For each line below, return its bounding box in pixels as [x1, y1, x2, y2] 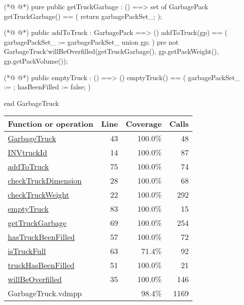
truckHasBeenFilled [8, 259, 75, 271]
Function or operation [8, 118, 93, 130]
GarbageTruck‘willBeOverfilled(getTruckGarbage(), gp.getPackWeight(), [4, 46, 219, 56]
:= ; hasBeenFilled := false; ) [4, 82, 91, 92]
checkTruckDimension [8, 175, 82, 186]
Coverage [125, 118, 162, 130]
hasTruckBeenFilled [8, 231, 75, 243]
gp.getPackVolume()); [4, 55, 68, 66]
